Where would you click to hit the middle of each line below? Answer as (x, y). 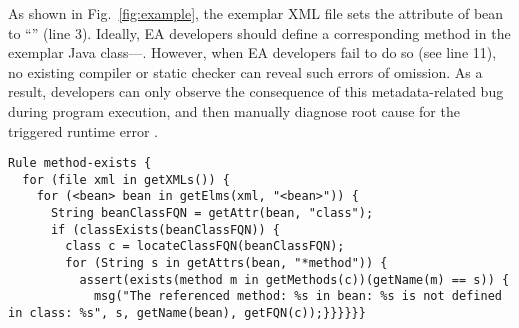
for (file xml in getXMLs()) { (126, 179)
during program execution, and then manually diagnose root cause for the (234, 110)
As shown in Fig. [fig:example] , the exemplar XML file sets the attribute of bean (256, 13)
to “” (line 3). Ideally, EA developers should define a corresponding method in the (259, 32)
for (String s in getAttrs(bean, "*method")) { (226, 263)
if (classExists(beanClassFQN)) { (165, 229)
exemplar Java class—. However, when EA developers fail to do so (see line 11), (252, 52)
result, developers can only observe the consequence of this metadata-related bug (256, 91)
